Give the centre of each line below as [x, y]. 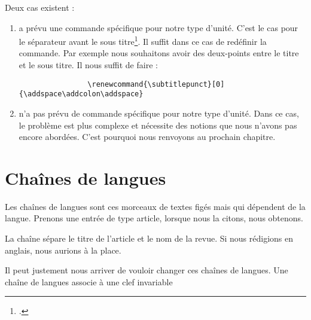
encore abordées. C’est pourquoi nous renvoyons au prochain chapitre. [147, 137]
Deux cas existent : [40, 7]
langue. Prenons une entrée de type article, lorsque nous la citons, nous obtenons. [154, 218]
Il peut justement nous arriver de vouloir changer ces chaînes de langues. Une [147, 270]
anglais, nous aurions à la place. [63, 250]
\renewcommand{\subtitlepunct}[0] [156, 84]
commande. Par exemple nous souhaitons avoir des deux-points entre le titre [159, 53]
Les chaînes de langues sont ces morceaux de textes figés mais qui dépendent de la [155, 206]
